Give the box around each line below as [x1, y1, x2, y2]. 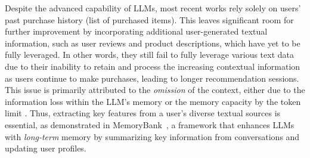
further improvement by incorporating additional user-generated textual [5, 25, 268, 38]
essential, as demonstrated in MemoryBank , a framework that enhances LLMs [5, 118, 294, 131]
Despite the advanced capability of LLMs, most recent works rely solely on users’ [5, 2, 301, 14]
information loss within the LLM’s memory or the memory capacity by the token [5, 95, 301, 107]
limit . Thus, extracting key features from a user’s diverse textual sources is [5, 107, 281, 119]
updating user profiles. [5, 142, 86, 154]
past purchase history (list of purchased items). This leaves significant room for [5, 13, 294, 26]
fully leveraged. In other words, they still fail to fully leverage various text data [5, 48, 294, 61]
